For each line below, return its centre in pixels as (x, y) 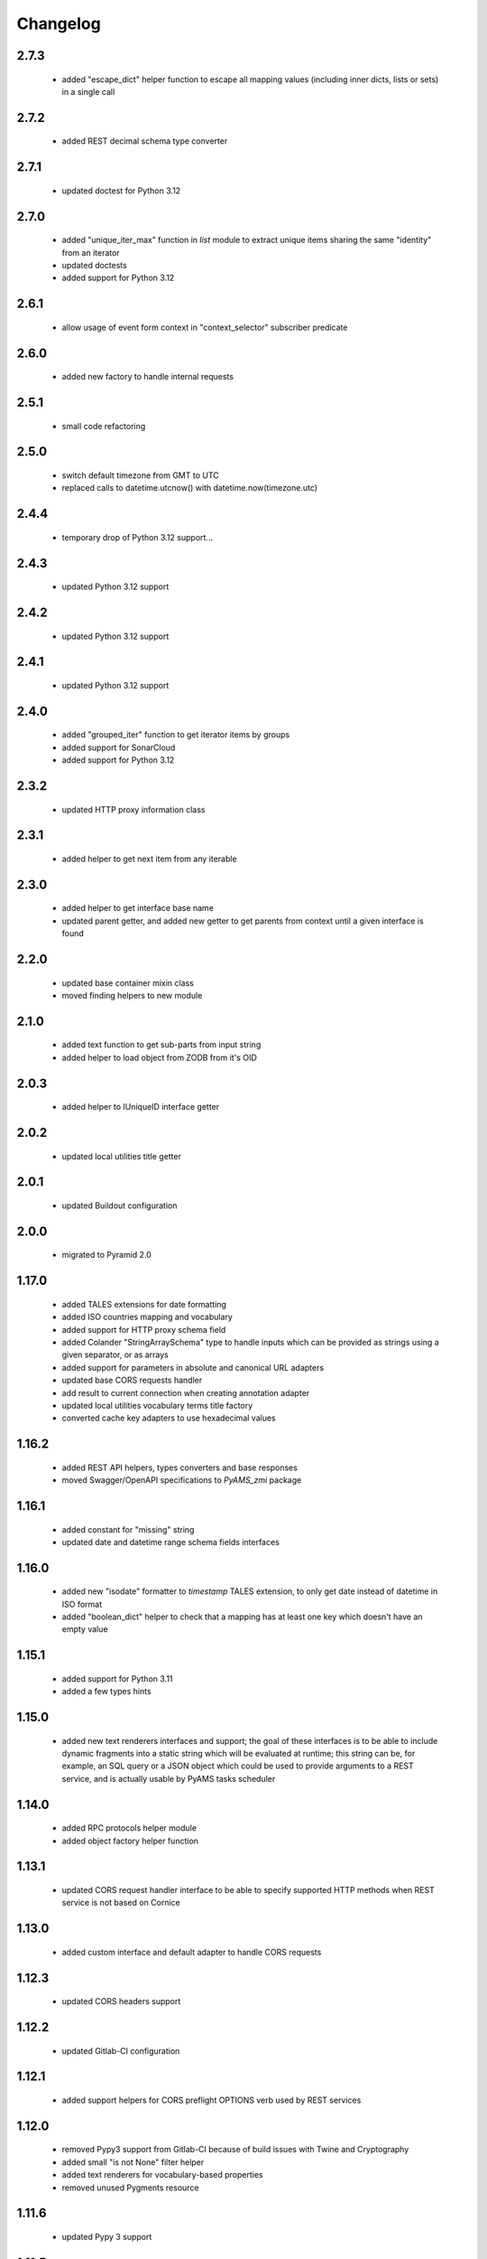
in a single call (88, 91)
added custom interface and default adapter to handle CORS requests (192, 1952)
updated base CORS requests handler (132, 1380)
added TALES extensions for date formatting (144, 1304)
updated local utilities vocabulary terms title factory (157, 1405)
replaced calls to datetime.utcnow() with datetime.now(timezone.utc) (190, 488)
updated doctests (95, 265)
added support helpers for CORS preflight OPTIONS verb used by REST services (211, 2100)
